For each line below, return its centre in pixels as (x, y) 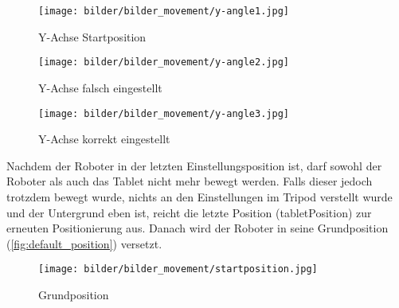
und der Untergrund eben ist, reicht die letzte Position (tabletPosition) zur (189, 212)
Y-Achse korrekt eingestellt (104, 139)
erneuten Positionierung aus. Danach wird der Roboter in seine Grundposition (198, 228)
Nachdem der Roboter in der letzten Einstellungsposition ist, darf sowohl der (194, 165)
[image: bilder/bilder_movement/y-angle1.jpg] (164, 11)
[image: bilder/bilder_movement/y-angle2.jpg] (164, 62)
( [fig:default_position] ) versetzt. (84, 243)
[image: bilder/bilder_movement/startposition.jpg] (178, 269)
